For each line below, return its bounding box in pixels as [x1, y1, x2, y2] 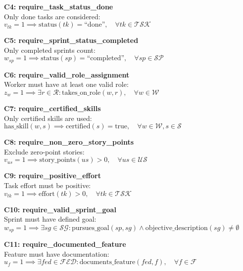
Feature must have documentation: [4, 248, 109, 259]
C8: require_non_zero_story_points [4, 137, 134, 147]
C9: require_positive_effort [4, 170, 101, 181]
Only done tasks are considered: [4, 11, 100, 21]
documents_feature [79, 259, 136, 266]
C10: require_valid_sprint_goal [4, 204, 116, 214]
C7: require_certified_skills [4, 103, 101, 114]
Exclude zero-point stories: [4, 146, 85, 156]
